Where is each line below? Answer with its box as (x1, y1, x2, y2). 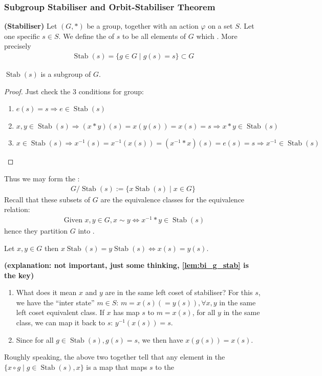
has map (113, 307, 140, 318)
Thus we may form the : (4, 173, 80, 183)
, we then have (138, 334, 183, 345)
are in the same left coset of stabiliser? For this (105, 287, 253, 298)
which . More (196, 30, 238, 41)
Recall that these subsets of (4, 194, 91, 204)
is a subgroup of (40, 69, 91, 79)
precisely (4, 40, 31, 51)
